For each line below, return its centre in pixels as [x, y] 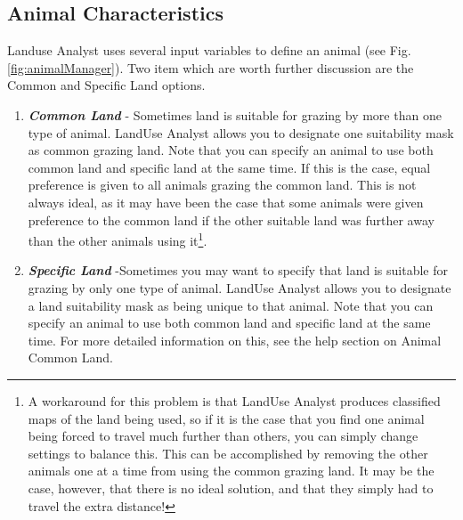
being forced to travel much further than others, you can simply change [223, 436]
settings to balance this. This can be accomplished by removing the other [228, 453]
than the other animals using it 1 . [118, 239]
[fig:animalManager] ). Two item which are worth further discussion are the [211, 67]
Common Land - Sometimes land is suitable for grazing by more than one [235, 114]
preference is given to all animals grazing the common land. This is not [222, 185]
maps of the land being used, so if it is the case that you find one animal [226, 418]
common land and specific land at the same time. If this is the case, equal [229, 167]
